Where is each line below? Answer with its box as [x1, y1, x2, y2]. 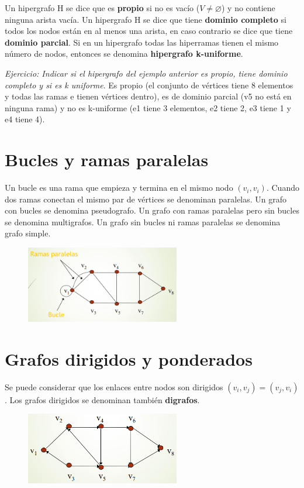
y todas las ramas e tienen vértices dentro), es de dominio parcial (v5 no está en [5, 90, 292, 102]
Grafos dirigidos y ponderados [5, 346, 253, 370]
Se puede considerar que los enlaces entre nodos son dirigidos [5, 380, 223, 393]
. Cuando [266, 181, 299, 194]
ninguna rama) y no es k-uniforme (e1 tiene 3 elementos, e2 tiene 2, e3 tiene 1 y [5, 101, 291, 114]
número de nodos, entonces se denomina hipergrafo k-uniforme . [5, 47, 243, 60]
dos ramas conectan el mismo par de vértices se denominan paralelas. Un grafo [5, 193, 287, 205]
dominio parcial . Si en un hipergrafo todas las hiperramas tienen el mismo [5, 36, 279, 48]
